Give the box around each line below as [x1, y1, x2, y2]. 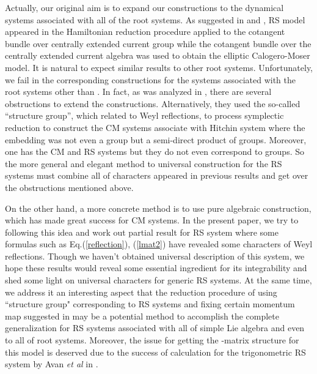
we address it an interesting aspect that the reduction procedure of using [5, 285, 277, 298]
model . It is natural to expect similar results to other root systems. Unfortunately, [5, 61, 313, 73]
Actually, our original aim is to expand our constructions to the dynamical [5, 1, 284, 13]
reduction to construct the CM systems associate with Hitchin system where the [5, 121, 305, 133]
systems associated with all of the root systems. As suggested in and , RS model [5, 13, 305, 26]
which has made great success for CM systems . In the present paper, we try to [5, 214, 299, 226]
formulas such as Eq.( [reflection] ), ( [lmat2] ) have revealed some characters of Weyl [5, 237, 313, 250]
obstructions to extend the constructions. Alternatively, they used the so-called [5, 97, 301, 110]
